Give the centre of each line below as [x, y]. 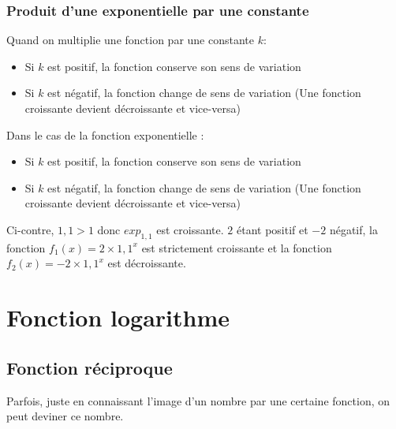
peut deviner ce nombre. [65, 416]
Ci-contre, [30, 229]
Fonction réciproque [90, 367]
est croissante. [190, 229]
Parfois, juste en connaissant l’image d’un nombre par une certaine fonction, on [198, 400]
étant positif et [272, 229]
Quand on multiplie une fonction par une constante [130, 40]
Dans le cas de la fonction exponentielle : [105, 134]
